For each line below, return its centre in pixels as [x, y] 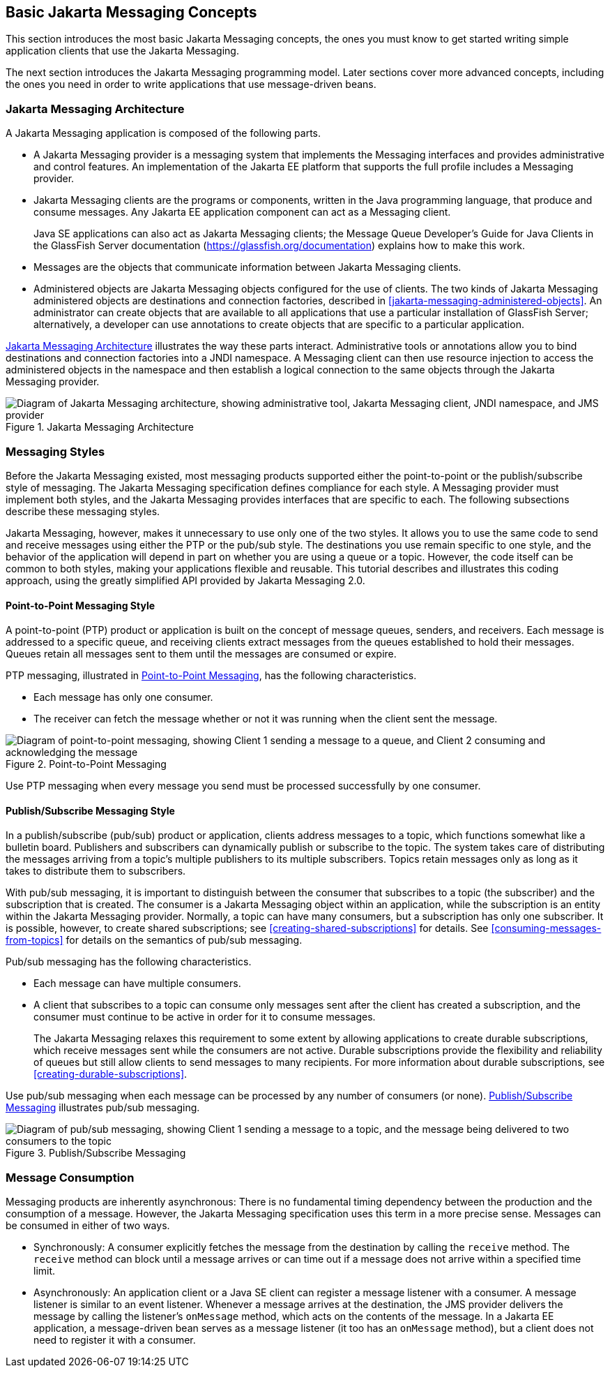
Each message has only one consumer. [123, 697]
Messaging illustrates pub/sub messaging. [103, 1108]
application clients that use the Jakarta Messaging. [122, 51]
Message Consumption [70, 1177]
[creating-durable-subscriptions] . [110, 1074]
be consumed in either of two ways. [88, 1226]
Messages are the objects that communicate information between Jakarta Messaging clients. [247, 267]
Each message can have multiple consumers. [137, 984]
